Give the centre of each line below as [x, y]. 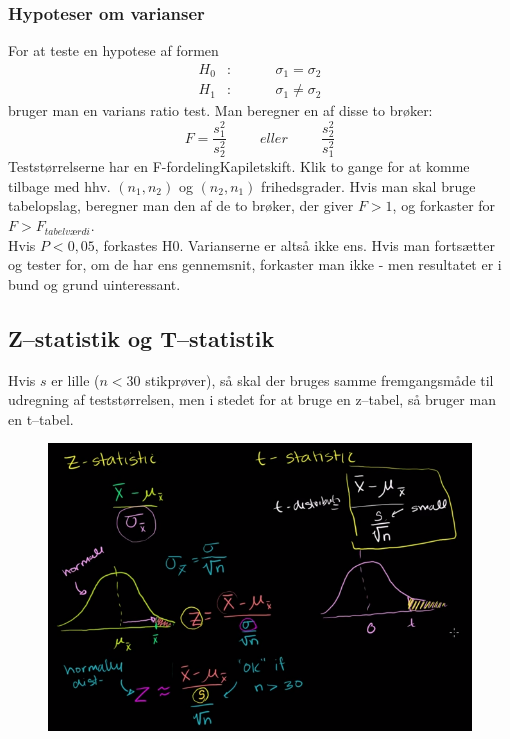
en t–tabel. [41, 418]
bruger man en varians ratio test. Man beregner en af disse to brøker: [220, 110]
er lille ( [75, 379]
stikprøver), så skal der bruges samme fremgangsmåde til [319, 379]
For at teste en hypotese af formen [113, 50]
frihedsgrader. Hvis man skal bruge [368, 185]
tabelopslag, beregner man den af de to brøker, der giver [181, 205]
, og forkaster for [444, 205]
